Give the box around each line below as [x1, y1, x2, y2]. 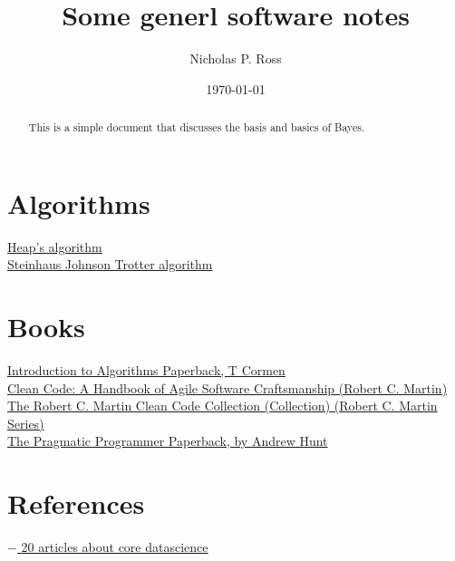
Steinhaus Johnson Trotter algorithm [7, 255, 213, 274]
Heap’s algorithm [7, 237, 102, 256]
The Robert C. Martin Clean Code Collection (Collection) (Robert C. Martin [7, 396, 438, 415]
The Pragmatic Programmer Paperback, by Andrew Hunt [7, 431, 328, 450]
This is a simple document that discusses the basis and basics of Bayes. [28, 120, 365, 135]
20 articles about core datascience [21, 537, 208, 556]
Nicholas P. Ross [189, 49, 282, 68]
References [7, 485, 145, 522]
